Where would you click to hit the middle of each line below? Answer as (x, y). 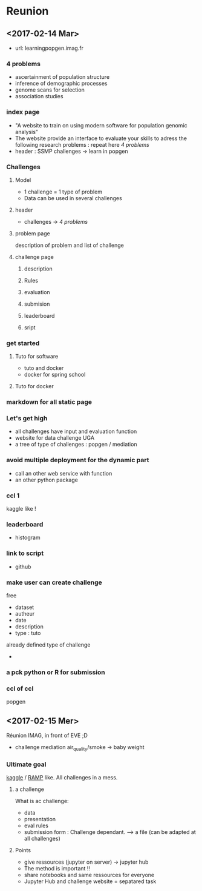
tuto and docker (44, 368)
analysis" (26, 132)
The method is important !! (57, 869)
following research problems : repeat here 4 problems (82, 144)
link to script (25, 553)
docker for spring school (55, 375)
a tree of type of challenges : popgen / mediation (76, 445)
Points (23, 850)
